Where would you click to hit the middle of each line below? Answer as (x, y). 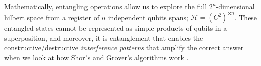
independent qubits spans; (148, 17)
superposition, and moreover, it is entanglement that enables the (104, 38)
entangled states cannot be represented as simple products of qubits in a (116, 28)
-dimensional (235, 6)
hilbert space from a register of (52, 17)
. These (246, 17)
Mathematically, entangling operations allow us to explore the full (106, 6)
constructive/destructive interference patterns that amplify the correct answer (124, 48)
